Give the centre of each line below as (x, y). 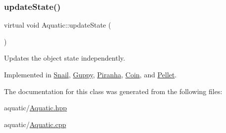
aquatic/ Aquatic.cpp (35, 124)
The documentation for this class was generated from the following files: (113, 91)
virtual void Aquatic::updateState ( (57, 25)
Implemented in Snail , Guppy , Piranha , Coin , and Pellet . (90, 74)
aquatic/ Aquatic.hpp (35, 108)
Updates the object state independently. (65, 58)
